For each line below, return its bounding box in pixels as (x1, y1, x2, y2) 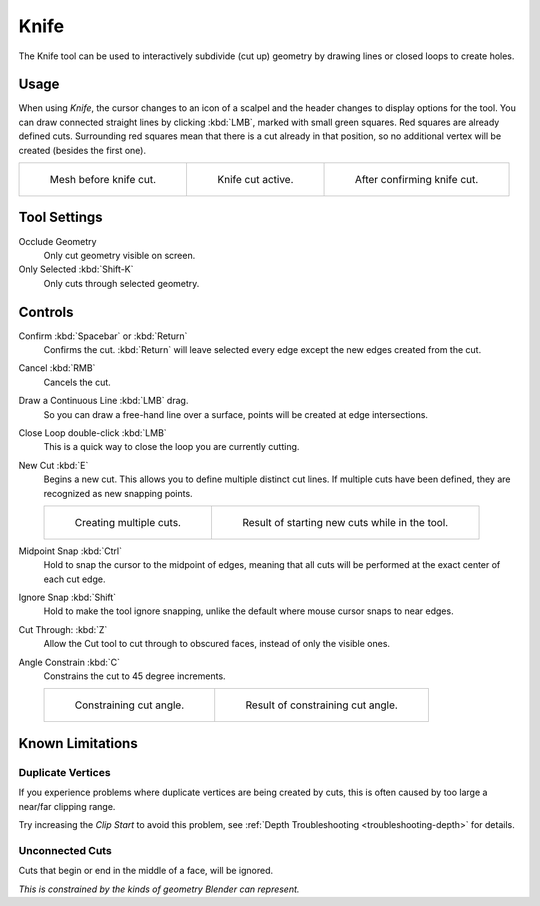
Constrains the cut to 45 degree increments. (43, 670, 226, 682)
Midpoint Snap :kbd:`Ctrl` (18, 545, 122, 557)
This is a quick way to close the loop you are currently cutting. (43, 441, 300, 453)
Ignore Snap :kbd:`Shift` (18, 591, 117, 604)
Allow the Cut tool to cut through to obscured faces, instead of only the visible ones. (43, 638, 390, 650)
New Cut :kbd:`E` (18, 459, 89, 471)
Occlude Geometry (18, 235, 97, 247)
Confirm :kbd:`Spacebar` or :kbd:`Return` (18, 330, 188, 342)
